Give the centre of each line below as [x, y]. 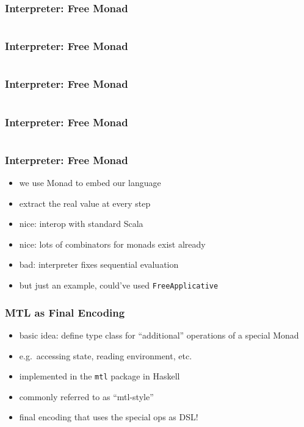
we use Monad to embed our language [90, 183]
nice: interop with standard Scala [81, 224]
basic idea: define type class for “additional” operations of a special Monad [159, 335]
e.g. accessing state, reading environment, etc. [106, 355]
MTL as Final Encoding [65, 312]
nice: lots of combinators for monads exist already [112, 244]
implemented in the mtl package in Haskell [100, 376]
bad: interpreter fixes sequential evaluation [99, 264]
